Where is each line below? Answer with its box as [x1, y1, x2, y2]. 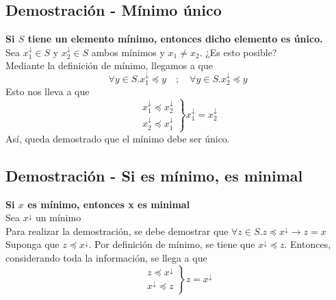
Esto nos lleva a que [5, 84, 90, 99]
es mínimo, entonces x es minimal [27, 197, 190, 211]
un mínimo [36, 210, 81, 225]
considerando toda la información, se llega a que [5, 251, 207, 265]
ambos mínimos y [91, 45, 165, 59]
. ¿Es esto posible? [199, 45, 277, 59]
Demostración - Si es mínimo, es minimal [5, 164, 303, 186]
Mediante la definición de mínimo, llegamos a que [5, 58, 214, 73]
